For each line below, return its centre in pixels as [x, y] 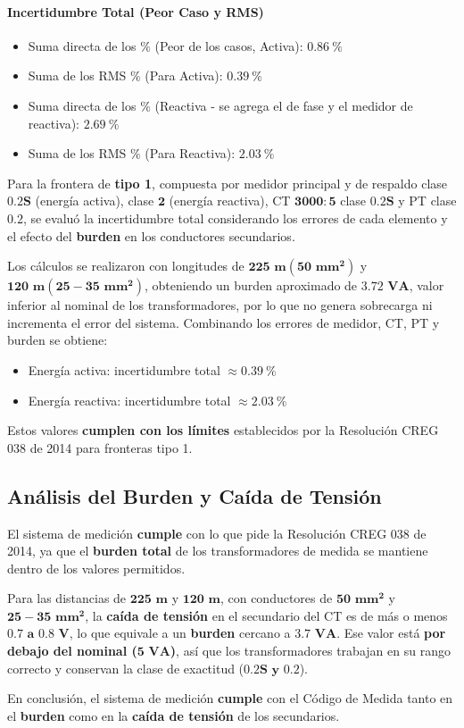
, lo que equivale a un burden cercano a [180, 633]
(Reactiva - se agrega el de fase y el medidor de [284, 105]
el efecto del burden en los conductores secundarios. [151, 235]
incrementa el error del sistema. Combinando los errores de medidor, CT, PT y [224, 322]
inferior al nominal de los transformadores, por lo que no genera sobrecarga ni [220, 305]
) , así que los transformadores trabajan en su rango [310, 651]
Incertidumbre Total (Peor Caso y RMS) [136, 11]
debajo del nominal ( [72, 651]
